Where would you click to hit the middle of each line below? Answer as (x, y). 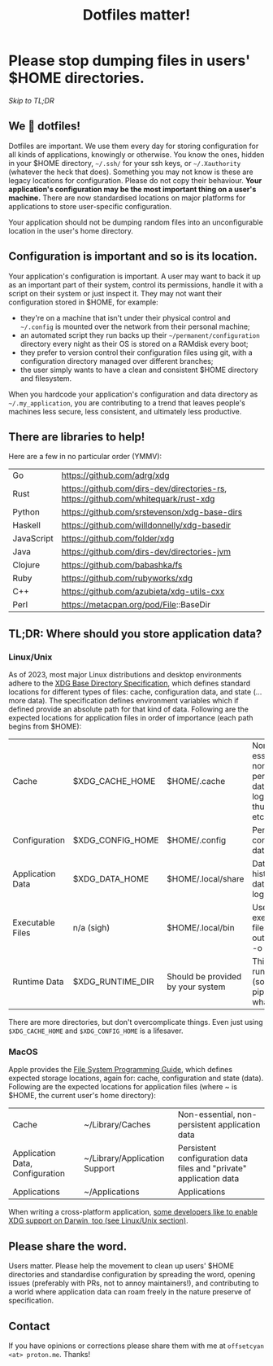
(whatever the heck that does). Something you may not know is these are (131, 172)
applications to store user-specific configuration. (90, 206)
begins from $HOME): (45, 727)
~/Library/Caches (117, 1125)
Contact (29, 1326)
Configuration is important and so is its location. (133, 257)
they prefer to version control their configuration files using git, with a (136, 352)
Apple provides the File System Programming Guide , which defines (121, 1070)
